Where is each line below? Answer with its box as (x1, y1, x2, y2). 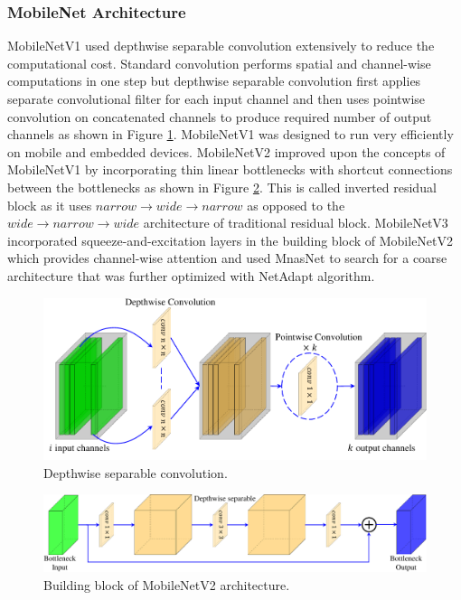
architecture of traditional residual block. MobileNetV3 (143, 213, 448, 232)
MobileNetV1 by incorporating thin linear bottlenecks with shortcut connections (7, 160, 453, 179)
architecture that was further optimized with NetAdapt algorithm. (7, 266, 375, 285)
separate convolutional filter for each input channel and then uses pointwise (7, 89, 426, 108)
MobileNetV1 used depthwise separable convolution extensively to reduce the (7, 36, 435, 55)
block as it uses (7, 195, 92, 214)
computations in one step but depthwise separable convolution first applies (7, 71, 421, 90)
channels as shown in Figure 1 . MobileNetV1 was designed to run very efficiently (7, 125, 454, 144)
